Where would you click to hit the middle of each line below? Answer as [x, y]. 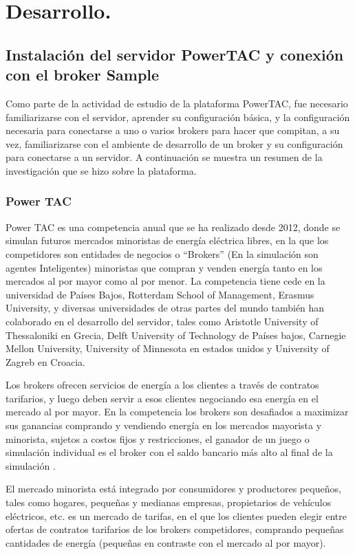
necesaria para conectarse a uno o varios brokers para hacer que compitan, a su [173, 130]
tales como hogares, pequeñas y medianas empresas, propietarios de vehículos [169, 502]
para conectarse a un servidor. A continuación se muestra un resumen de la [164, 157]
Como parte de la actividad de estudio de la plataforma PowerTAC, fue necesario [177, 103]
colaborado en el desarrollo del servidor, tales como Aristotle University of [162, 321]
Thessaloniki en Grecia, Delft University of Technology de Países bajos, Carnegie [176, 335]
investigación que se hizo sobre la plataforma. [101, 170]
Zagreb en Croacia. [45, 361]
